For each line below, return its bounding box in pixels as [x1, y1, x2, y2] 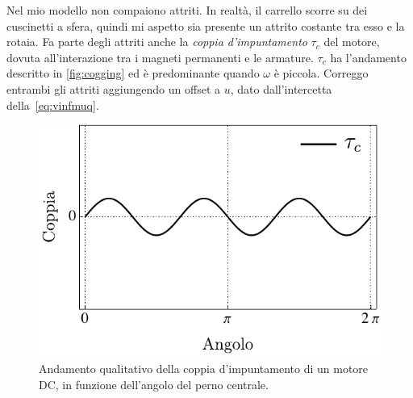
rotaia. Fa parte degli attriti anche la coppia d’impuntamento [6, 33, 307, 50]
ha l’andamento [330, 48, 407, 65]
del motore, [323, 33, 380, 50]
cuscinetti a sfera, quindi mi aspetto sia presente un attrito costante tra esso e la [6, 17, 405, 34]
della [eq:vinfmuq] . [6, 96, 99, 113]
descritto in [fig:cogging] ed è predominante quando [6, 65, 260, 82]
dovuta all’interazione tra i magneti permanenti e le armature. [6, 48, 314, 65]
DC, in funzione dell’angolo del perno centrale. [39, 376, 269, 392]
